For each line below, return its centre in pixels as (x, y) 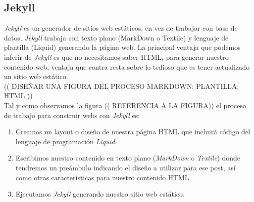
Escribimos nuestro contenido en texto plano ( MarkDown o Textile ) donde (128, 158)
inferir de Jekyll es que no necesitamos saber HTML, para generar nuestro (116, 57)
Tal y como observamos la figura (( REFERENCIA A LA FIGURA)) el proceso (125, 105)
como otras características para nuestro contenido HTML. (103, 177)
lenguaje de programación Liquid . (66, 141)
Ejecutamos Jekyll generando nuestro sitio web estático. (100, 194)
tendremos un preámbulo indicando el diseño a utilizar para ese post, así (126, 167)
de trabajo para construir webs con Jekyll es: (72, 115)
